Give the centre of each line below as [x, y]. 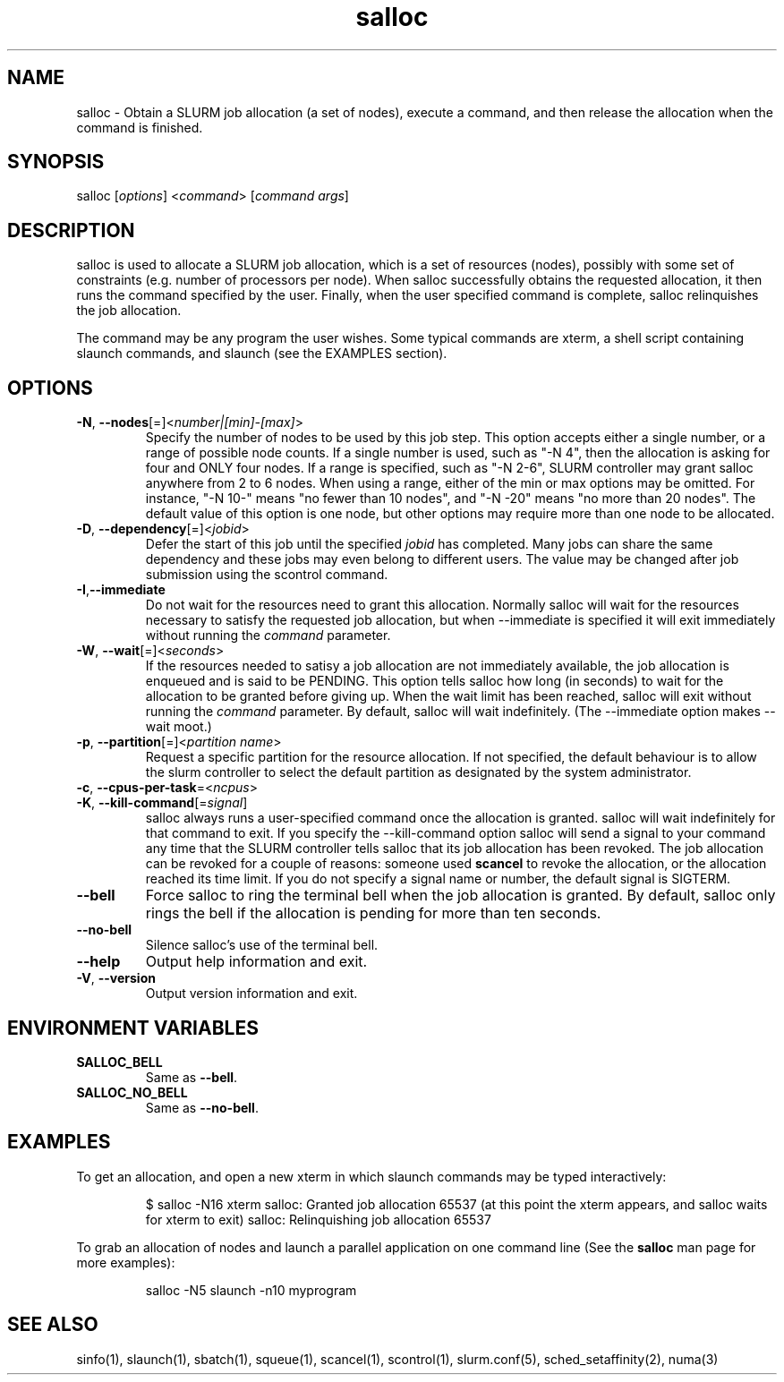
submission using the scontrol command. [267, 575]
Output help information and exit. [256, 962]
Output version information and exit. [251, 994]
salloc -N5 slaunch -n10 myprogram [251, 1290]
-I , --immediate [121, 590]
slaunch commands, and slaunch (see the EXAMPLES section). [262, 354]
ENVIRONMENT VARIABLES [133, 1028]
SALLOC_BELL [119, 1062]
